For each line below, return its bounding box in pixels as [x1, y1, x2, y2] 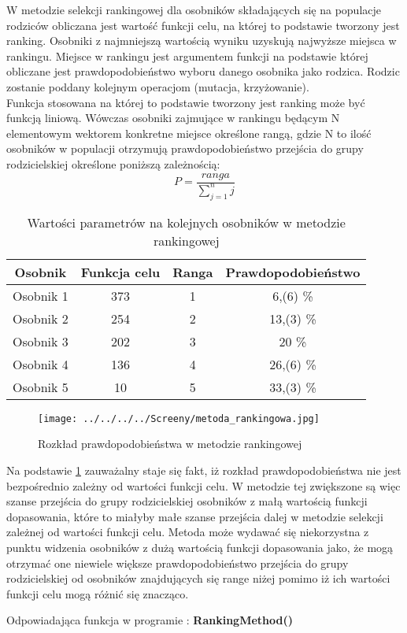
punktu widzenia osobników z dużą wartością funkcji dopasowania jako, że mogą [6, 539, 394, 555]
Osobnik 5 [13, 377, 68, 396]
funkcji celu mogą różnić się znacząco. [6, 585, 189, 602]
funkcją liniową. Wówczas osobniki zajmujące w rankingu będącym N [6, 109, 340, 126]
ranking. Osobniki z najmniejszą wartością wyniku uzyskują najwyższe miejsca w [6, 32, 397, 49]
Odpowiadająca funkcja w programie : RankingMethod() [6, 612, 293, 628]
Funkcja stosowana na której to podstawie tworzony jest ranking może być [6, 94, 365, 110]
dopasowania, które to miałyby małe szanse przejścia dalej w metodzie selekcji [6, 508, 383, 524]
